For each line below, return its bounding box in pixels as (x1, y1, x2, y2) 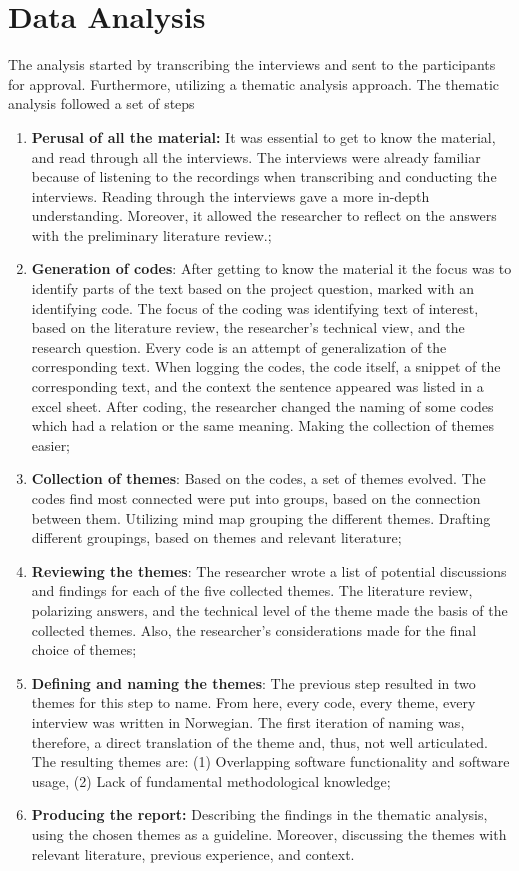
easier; (31, 434, 71, 455)
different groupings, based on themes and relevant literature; (31, 527, 402, 548)
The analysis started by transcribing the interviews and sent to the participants (8, 54, 496, 75)
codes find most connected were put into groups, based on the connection (31, 488, 481, 508)
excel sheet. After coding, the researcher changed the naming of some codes (31, 395, 494, 416)
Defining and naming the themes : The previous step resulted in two (31, 672, 476, 693)
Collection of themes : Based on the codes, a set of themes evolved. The (31, 468, 486, 489)
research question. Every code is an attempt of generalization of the (31, 336, 447, 357)
